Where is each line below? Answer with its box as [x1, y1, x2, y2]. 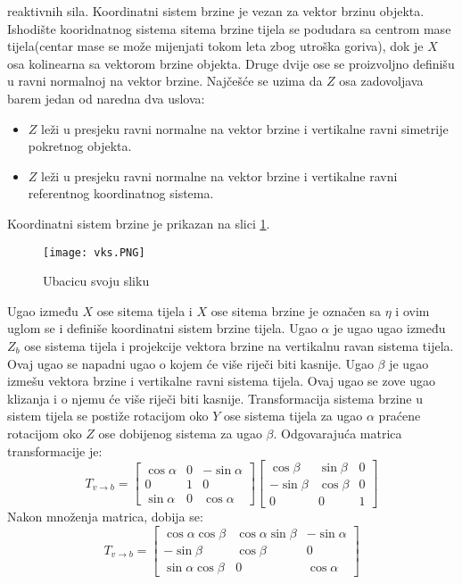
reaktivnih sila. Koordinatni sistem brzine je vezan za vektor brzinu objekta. [7, 2, 425, 20]
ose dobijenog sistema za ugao [98, 423, 262, 442]
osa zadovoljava [339, 71, 424, 90]
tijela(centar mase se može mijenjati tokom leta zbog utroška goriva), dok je [7, 37, 424, 55]
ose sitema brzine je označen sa [210, 301, 382, 320]
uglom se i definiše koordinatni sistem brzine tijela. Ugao [7, 319, 318, 338]
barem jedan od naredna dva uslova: [7, 88, 205, 107]
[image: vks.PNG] [43, 246, 145, 259]
